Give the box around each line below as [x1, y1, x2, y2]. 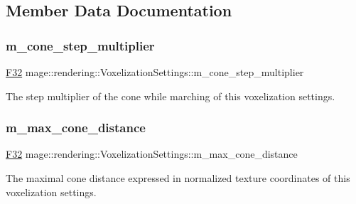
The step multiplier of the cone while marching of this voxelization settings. [6, 88, 335, 103]
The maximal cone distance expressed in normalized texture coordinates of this [6, 171, 350, 185]
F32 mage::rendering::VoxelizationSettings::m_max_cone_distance [6, 146, 298, 161]
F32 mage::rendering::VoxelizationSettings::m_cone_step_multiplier [6, 65, 304, 79]
